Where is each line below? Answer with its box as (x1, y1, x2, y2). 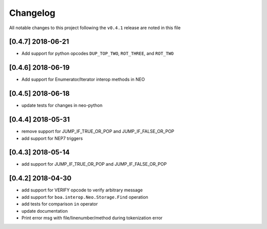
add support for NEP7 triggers (21, 135, 83, 141)
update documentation (21, 208, 68, 214)
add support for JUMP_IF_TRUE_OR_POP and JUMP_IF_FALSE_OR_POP (21, 161, 167, 167)
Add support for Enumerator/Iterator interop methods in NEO (21, 77, 145, 83)
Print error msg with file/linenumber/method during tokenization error (21, 215, 163, 221)
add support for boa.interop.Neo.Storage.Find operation (21, 194, 148, 200)
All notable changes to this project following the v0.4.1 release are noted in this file (9, 25, 181, 31)
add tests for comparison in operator (21, 201, 98, 207)
